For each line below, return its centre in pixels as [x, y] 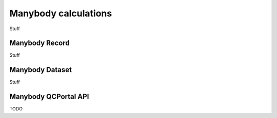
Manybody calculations [61, 13]
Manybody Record [39, 43]
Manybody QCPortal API [49, 97]
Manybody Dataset [41, 70]
